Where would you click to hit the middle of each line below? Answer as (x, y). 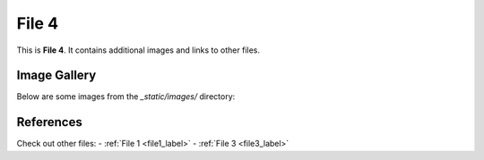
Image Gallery (56, 76)
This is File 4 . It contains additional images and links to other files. (138, 50)
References (49, 122)
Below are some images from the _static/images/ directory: (126, 97)
